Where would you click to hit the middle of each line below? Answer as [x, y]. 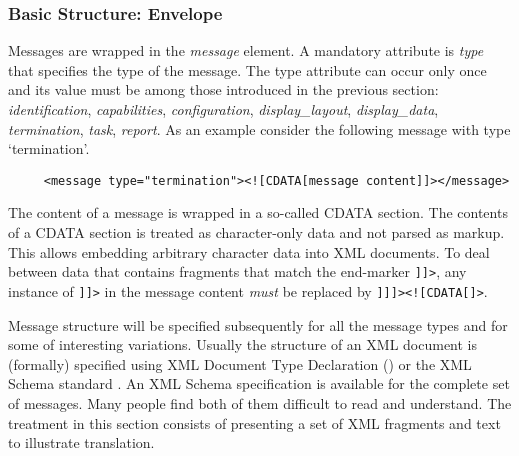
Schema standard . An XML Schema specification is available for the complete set [259, 383]
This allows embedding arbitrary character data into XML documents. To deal [249, 251]
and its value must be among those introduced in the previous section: [223, 89]
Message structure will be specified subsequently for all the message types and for [258, 324]
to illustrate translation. [81, 442]
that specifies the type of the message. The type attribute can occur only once [247, 69]
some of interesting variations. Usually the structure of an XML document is [243, 344]
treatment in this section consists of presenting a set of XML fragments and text [254, 422]
